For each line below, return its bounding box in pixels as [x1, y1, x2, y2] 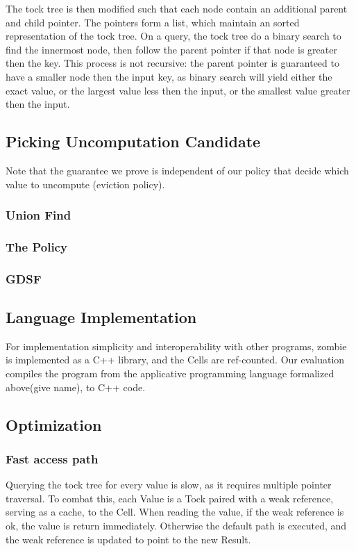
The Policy [6, 238, 67, 255]
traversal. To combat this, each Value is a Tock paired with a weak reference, [6, 491, 334, 505]
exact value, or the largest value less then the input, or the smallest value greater [6, 83, 350, 97]
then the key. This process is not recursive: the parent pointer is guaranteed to [6, 56, 339, 70]
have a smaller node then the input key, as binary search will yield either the [6, 69, 332, 83]
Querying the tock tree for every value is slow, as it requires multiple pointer [6, 477, 332, 492]
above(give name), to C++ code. [6, 379, 146, 394]
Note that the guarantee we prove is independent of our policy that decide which [6, 163, 349, 177]
